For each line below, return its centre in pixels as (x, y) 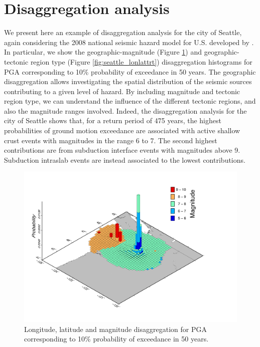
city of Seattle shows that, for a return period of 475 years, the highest (113, 120)
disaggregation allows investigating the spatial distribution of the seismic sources (128, 81)
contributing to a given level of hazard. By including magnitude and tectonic (122, 91)
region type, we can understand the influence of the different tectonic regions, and (130, 101)
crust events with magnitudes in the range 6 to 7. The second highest (111, 140)
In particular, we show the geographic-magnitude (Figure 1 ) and (103, 52)
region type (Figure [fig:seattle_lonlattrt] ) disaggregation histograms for (141, 61)
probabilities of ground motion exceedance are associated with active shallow (122, 130)
